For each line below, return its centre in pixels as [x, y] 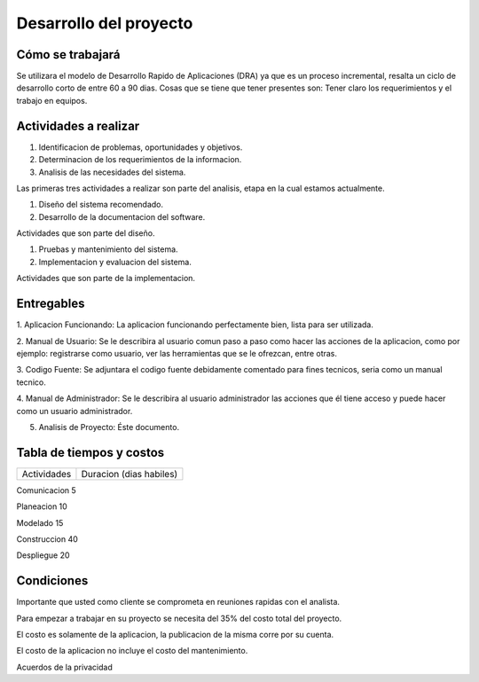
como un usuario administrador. [75, 411]
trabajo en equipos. [52, 100]
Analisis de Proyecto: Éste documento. [109, 427]
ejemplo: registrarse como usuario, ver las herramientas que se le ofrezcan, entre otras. [177, 353]
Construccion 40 [47, 539]
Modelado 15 [40, 522]
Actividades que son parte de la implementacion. [106, 278]
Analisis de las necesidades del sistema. [112, 172]
